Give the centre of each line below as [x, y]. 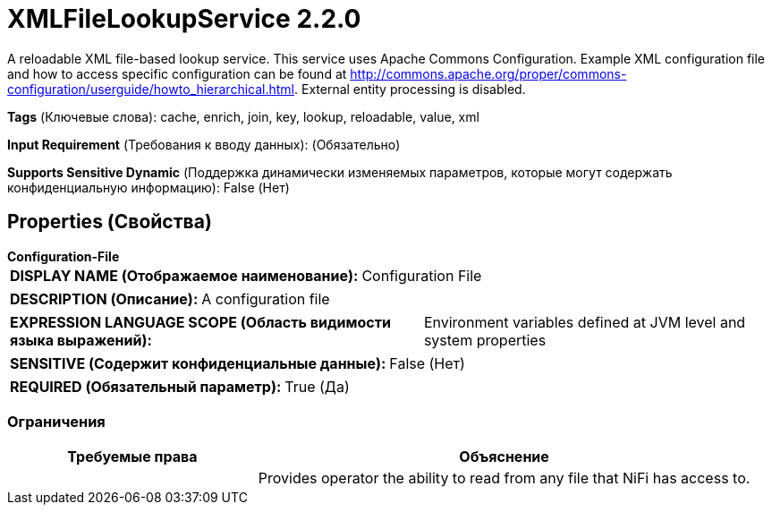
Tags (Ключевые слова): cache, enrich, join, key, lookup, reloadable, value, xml [243, 116]
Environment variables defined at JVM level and [585, 322]
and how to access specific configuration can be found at [177, 73]
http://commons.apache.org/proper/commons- [488, 73]
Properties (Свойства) [110, 222]
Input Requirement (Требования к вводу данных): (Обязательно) [204, 144]
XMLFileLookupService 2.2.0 [184, 19]
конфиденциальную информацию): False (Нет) [148, 187]
